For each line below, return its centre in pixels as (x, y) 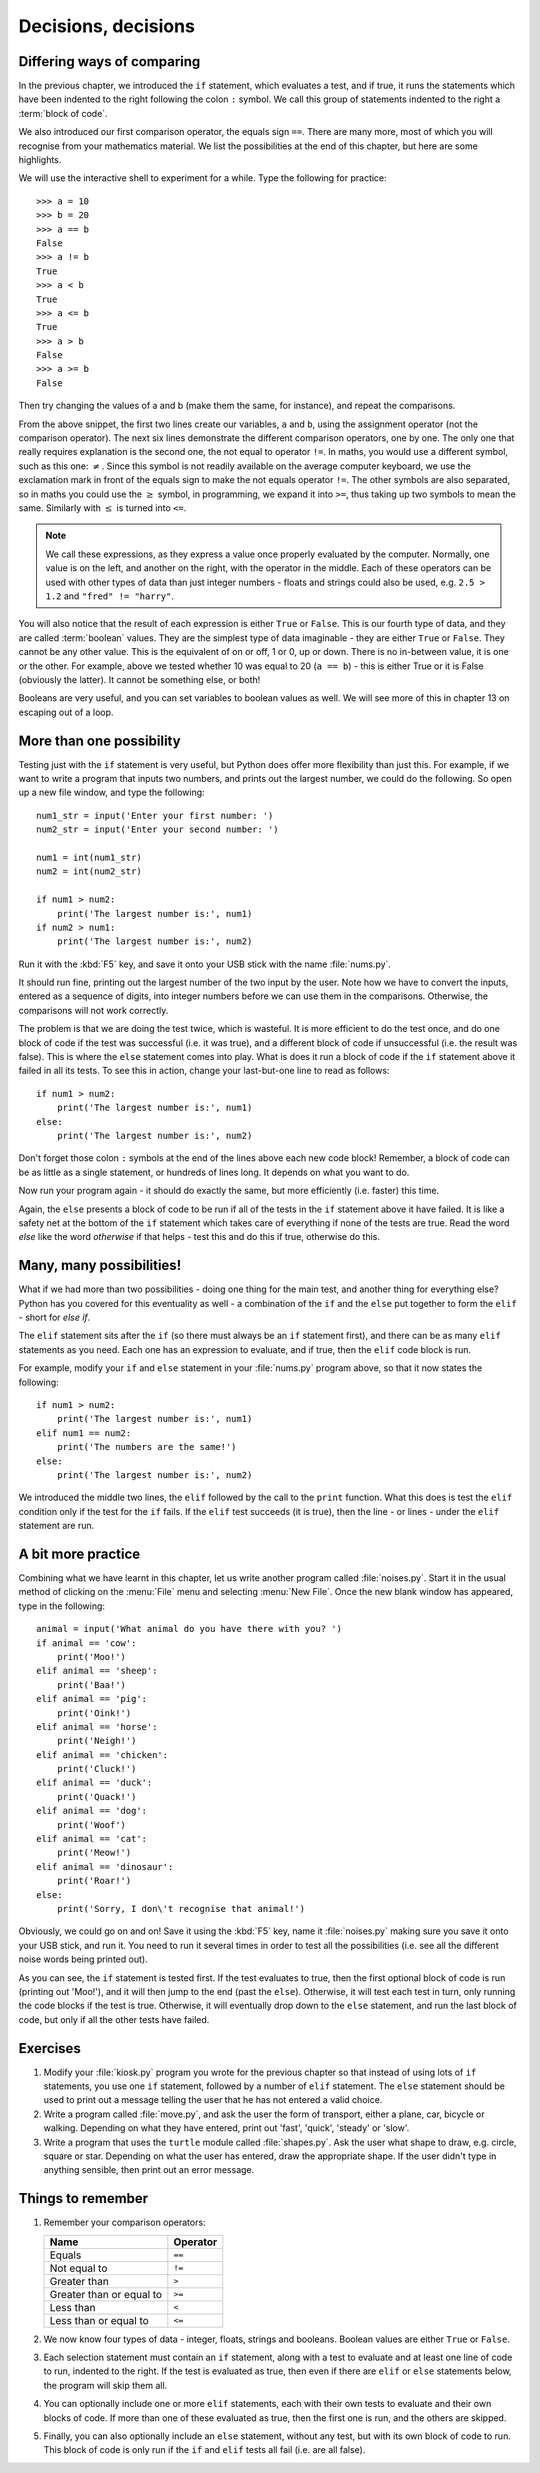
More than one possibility (99, 740)
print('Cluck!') (96, 1769)
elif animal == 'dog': (92, 1811)
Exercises (50, 2048)
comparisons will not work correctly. (93, 1010)
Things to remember (83, 2198)
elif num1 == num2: (84, 1433)
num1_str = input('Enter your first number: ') (155, 815)
